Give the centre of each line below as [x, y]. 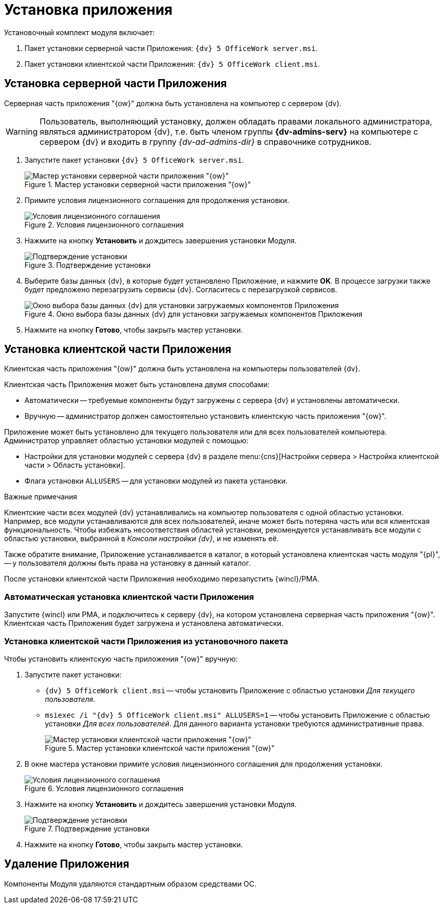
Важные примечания [41, 497]
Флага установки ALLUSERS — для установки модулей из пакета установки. [156, 481]
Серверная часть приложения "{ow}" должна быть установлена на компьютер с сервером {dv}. [173, 103]
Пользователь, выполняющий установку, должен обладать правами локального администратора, [236, 121]
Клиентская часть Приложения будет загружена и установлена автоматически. [144, 623]
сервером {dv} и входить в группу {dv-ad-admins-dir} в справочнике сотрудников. [205, 142]
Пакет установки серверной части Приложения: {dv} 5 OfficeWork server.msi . [171, 48]
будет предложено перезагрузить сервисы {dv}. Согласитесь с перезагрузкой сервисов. [181, 289]
